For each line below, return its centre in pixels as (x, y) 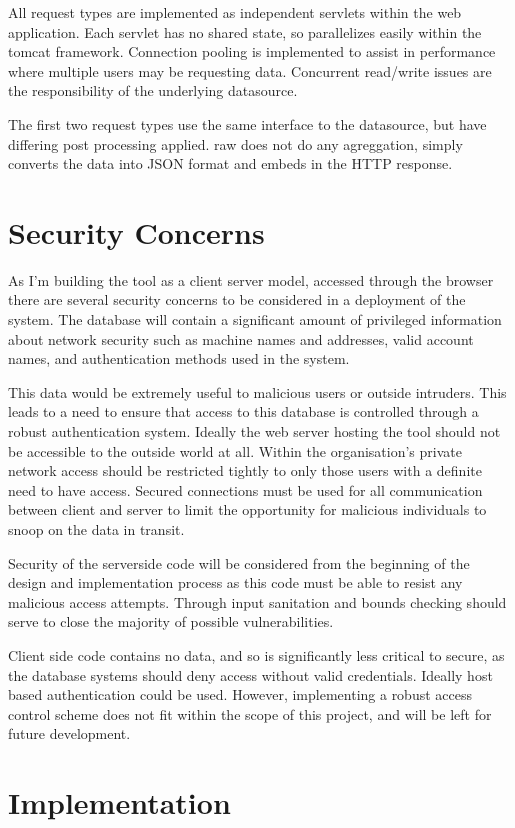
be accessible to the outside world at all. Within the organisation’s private (235, 450)
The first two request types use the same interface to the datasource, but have (247, 123)
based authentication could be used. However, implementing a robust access (240, 694)
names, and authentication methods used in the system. (179, 358)
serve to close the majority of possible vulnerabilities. (171, 621)
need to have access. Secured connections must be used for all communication (245, 489)
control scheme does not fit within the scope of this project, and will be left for (250, 713)
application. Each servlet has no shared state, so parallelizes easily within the (245, 31)
